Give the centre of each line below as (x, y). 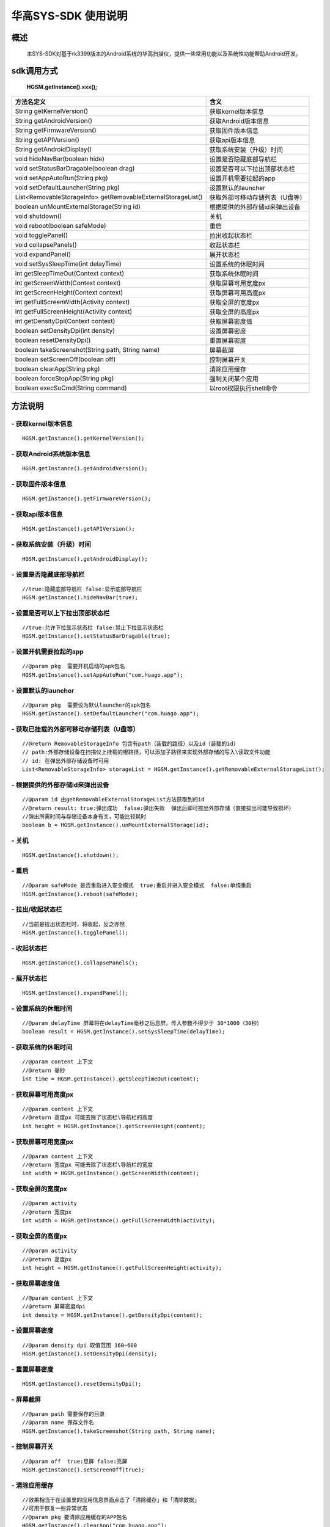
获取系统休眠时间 (234, 274)
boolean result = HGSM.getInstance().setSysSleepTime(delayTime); (124, 1032)
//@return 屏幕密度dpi (54, 1307)
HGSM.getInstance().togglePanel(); (75, 933)
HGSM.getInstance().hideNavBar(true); (80, 598)
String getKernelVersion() (52, 111)
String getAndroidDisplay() (53, 150)
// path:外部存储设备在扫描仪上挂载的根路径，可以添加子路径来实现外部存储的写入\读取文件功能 (146, 752)
